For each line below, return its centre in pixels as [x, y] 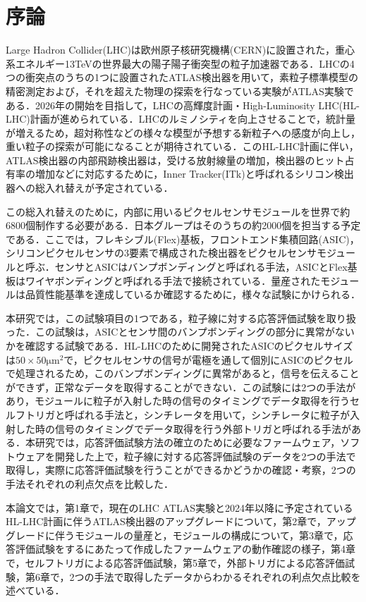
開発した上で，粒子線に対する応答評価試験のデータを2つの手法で [205, 456]
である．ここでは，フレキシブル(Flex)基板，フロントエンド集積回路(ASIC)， [183, 239]
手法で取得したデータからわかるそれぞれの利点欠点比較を [227, 576]
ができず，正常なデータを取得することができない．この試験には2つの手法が [181, 387]
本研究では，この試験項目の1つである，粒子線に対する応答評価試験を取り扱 [181, 318]
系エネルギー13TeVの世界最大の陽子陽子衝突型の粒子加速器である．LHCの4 [180, 63]
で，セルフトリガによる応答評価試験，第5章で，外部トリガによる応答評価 [176, 562]
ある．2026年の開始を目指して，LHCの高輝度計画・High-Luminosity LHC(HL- [183, 105]
